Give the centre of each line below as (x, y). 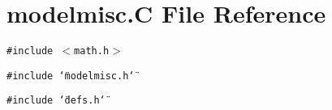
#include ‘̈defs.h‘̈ (56, 101)
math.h (92, 51)
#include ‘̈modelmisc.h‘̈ (71, 76)
